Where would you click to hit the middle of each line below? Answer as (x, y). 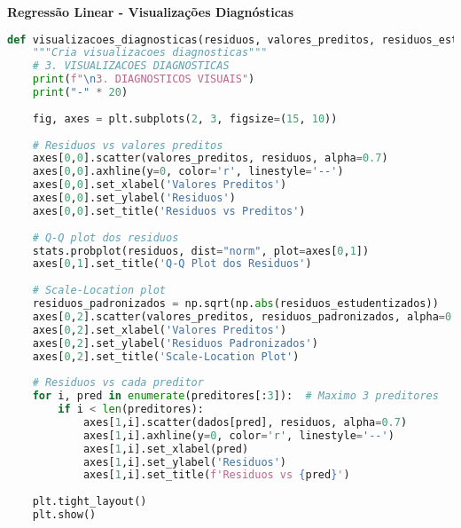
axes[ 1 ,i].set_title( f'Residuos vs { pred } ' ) (216, 475)
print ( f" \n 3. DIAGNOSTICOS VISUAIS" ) (144, 79)
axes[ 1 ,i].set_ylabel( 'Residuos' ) (185, 462)
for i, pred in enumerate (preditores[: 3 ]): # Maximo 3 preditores (235, 396)
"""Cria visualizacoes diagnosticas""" (150, 53)
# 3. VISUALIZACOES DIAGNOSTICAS (131, 66)
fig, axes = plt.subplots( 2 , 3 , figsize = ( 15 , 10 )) (185, 118)
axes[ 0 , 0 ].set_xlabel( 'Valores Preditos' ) (160, 185)
